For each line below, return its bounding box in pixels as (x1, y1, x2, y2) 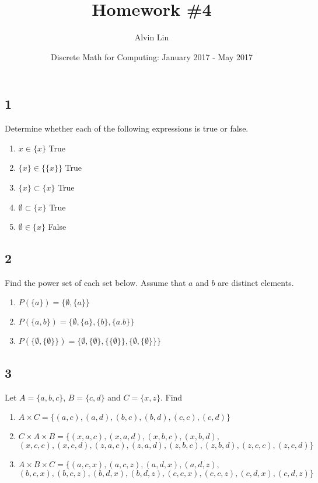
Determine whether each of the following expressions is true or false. (5, 122, 249, 134)
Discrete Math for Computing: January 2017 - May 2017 (51, 50, 253, 63)
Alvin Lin (134, 31, 169, 43)
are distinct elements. (218, 276, 294, 288)
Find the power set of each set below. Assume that (5, 276, 186, 288)
